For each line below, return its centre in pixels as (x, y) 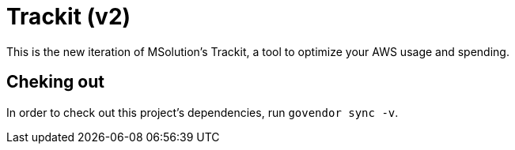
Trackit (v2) (69, 17)
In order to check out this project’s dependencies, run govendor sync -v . (203, 112)
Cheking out (55, 82)
